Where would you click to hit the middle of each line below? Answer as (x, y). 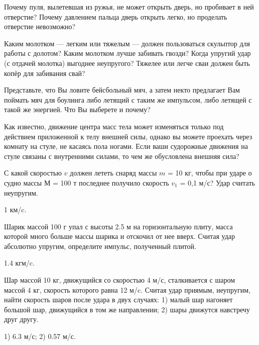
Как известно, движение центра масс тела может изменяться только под (114, 126)
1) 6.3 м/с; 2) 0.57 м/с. (40, 336)
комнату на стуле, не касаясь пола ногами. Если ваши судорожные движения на (126, 146)
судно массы (23, 182)
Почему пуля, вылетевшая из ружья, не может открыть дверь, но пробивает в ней (129, 7)
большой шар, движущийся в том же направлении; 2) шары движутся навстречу (127, 309)
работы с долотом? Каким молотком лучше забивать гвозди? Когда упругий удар (127, 53)
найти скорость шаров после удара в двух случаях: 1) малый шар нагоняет (118, 299)
